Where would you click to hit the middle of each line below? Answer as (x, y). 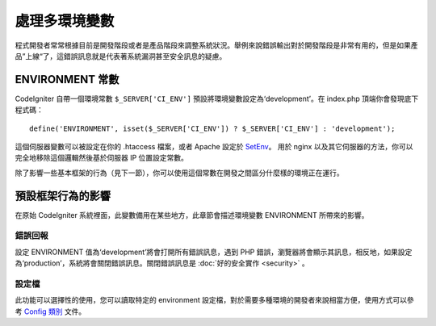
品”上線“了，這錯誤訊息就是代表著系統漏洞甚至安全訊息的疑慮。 (121, 56)
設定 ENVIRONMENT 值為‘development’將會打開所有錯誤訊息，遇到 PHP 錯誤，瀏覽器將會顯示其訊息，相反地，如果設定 (214, 252)
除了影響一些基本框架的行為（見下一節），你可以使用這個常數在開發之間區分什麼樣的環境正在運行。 (179, 173)
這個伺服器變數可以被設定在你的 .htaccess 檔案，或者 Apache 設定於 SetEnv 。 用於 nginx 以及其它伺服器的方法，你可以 (214, 147)
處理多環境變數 (65, 21)
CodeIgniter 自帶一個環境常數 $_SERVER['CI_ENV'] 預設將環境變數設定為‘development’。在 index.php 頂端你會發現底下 (217, 98)
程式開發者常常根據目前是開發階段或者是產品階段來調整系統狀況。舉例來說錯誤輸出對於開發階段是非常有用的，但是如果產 (216, 45)
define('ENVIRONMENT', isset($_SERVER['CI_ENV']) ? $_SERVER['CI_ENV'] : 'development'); (212, 128)
